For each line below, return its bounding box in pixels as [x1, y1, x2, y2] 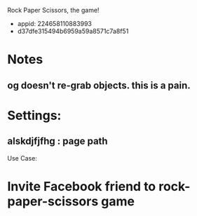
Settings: [7, 107, 62, 123]
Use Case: [7, 154, 37, 162]
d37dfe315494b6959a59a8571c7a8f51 [17, 27, 129, 35]
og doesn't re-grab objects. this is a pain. [7, 79, 191, 91]
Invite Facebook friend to [7, 178, 156, 194]
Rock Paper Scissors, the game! [7, 6, 100, 14]
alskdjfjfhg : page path [7, 135, 108, 147]
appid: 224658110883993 [17, 20, 93, 27]
